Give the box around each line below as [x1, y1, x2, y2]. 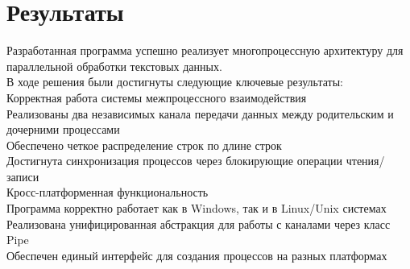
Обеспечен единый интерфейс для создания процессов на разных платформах [6, 246, 387, 263]
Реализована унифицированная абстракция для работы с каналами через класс [6, 215, 391, 232]
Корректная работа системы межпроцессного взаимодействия [6, 89, 307, 106]
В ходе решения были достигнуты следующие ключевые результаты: [6, 73, 343, 90]
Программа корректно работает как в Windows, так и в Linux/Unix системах [6, 200, 387, 217]
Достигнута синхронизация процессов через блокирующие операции [6, 152, 343, 169]
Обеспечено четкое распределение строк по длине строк [6, 136, 282, 153]
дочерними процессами [6, 121, 120, 138]
